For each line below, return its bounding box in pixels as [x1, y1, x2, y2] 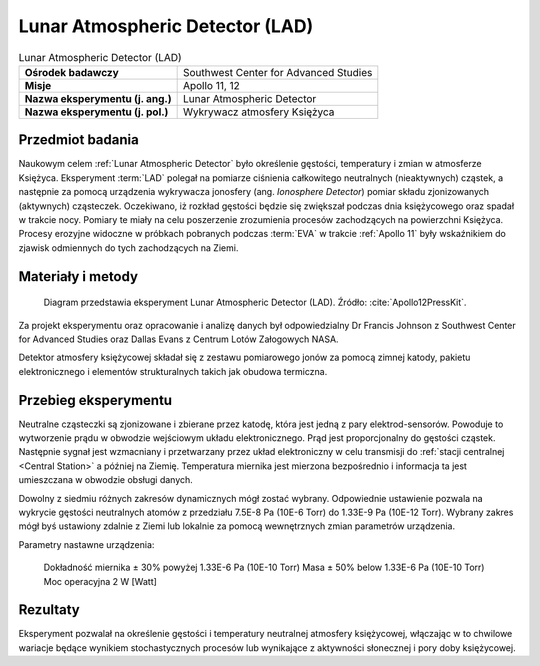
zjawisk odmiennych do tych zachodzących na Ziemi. [18, 241, 239, 254]
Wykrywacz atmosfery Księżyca [182, 105, 335, 119]
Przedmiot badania [18, 131, 139, 149]
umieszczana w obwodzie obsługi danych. [18, 474, 194, 486]
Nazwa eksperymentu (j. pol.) [24, 105, 169, 119]
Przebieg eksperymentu [18, 391, 173, 409]
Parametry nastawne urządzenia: [18, 538, 155, 550]
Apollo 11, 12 [182, 78, 240, 92]
